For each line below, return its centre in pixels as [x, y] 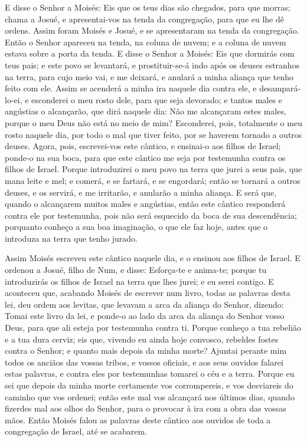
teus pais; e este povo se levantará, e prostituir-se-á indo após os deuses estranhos [152, 65]
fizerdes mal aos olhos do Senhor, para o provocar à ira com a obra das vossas [146, 408]
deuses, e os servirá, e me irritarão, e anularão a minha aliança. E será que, [141, 192]
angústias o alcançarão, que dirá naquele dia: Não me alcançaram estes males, [146, 111]
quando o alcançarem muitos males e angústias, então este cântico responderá [145, 204]
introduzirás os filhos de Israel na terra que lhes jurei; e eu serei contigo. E [139, 281]
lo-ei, [14, 99]
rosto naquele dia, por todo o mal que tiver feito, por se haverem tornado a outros [153, 134]
